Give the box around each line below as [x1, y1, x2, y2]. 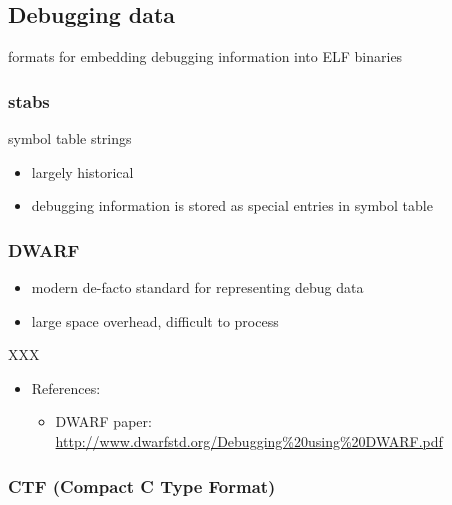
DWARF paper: [55, 411, 152, 432]
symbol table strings [8, 128, 132, 149]
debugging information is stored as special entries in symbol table [31, 195, 433, 216]
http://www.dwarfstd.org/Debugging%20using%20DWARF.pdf [55, 430, 443, 451]
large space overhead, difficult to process [31, 310, 279, 331]
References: [31, 377, 101, 398]
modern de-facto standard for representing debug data [31, 277, 364, 298]
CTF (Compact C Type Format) [8, 473, 276, 498]
